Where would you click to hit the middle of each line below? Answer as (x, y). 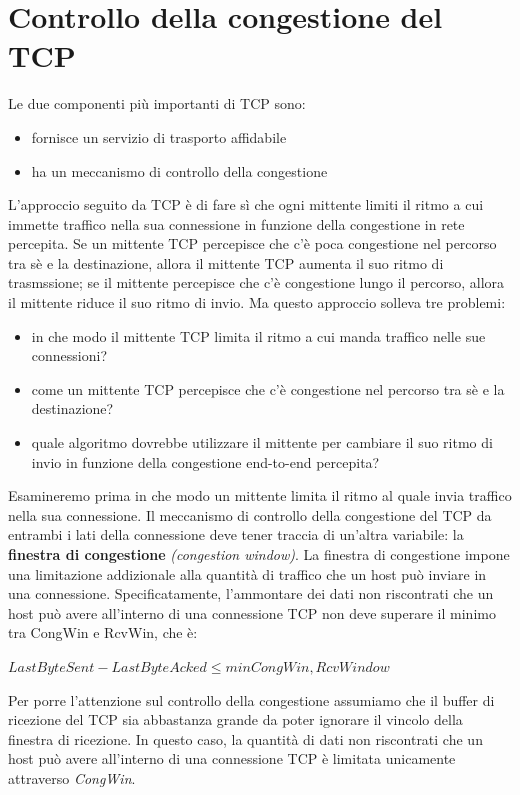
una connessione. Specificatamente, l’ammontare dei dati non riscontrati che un (251, 593)
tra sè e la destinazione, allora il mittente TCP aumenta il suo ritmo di (226, 262)
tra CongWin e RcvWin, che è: (103, 632)
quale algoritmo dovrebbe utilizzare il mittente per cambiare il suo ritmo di (262, 442)
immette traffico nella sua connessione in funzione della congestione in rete (236, 223)
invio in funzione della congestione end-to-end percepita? (205, 461)
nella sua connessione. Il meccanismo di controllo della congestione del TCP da (250, 514)
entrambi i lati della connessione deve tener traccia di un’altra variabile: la (236, 534)
